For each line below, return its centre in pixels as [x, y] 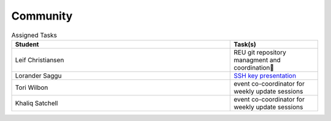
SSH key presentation [265, 75]
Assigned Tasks [34, 35]
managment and [257, 60]
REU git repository [260, 52]
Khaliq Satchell [36, 103]
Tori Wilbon [32, 87]
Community [42, 16]
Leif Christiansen [40, 60]
